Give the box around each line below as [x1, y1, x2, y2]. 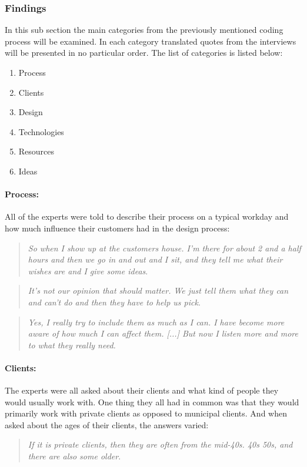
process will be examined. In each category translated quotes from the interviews [5, 35, 296, 47]
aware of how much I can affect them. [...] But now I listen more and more [28, 327, 298, 340]
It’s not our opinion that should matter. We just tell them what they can [28, 284, 289, 297]
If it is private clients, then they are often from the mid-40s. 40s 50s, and [28, 438, 293, 451]
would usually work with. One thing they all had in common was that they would [5, 395, 299, 408]
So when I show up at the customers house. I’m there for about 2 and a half [28, 241, 301, 254]
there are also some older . [28, 450, 121, 462]
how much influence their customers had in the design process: [5, 221, 230, 234]
